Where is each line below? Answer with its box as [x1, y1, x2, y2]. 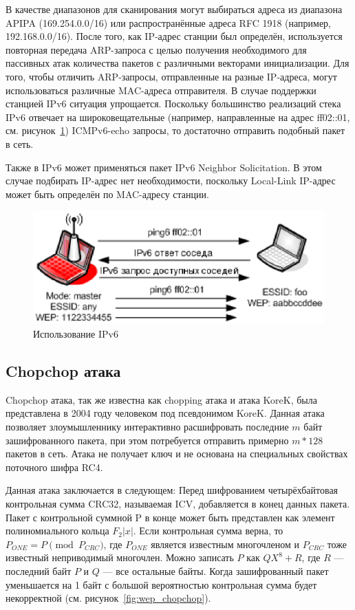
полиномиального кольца [6, 523, 109, 538]
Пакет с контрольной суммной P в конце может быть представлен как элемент [6, 510, 335, 524]
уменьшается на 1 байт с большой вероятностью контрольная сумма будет [6, 577, 317, 591]
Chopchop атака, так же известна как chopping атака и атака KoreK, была [6, 392, 317, 406]
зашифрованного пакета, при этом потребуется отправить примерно [6, 433, 289, 447]
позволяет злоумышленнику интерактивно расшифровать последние [6, 420, 289, 434]
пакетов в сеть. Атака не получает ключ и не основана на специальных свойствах [6, 446, 348, 461]
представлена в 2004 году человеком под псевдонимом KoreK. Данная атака [6, 406, 325, 420]
